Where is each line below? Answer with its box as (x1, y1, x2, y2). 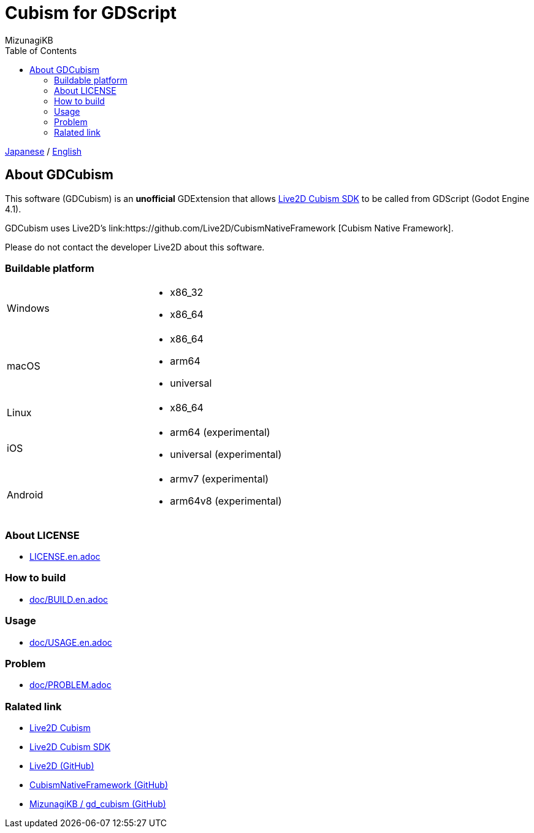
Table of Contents (5, 45, 77, 56)
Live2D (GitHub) (29, 761, 94, 772)
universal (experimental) (170, 448, 282, 461)
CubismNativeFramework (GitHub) (29, 780, 169, 791)
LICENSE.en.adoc (29, 551, 101, 562)
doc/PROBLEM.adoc (29, 680, 112, 691)
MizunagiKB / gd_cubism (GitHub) (29, 799, 166, 810)
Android (7, 489, 44, 502)
